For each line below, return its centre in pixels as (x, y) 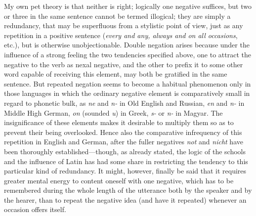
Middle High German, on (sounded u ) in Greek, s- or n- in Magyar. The (113, 112)
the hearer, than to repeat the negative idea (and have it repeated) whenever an (125, 199)
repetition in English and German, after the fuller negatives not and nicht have (124, 142)
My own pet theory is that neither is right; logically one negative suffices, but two (128, 6)
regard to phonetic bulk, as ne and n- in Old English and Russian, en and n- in (124, 103)
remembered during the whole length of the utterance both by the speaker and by (128, 190)
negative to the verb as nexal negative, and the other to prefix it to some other (124, 64)
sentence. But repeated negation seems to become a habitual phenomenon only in (128, 83)
